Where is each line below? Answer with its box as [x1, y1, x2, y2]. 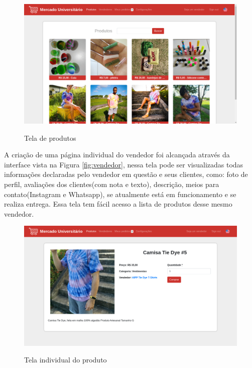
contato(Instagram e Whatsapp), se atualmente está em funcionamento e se [4, 189, 236, 199]
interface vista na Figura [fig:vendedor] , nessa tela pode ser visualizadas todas [4, 159, 243, 169]
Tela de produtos [24, 132, 76, 143]
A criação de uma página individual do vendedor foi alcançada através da [4, 149, 230, 160]
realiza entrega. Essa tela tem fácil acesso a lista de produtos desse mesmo [4, 199, 232, 209]
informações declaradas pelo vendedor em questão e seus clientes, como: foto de [4, 169, 248, 179]
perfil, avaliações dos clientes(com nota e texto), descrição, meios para [4, 179, 219, 190]
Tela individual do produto [24, 354, 107, 365]
